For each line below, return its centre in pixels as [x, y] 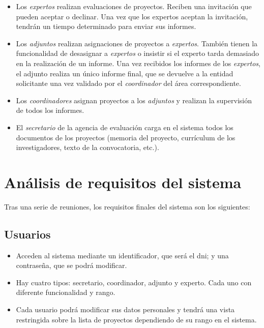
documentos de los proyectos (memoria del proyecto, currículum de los [126, 137]
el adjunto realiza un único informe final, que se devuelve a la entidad [125, 73]
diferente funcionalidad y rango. [66, 292]
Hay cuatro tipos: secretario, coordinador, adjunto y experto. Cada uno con [134, 282]
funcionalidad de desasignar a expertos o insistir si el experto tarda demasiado [138, 53]
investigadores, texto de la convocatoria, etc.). [87, 147]
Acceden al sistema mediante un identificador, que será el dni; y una [122, 255]
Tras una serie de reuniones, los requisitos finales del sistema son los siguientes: [127, 206]
